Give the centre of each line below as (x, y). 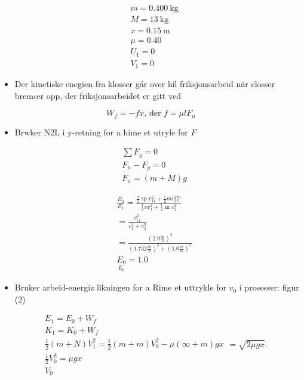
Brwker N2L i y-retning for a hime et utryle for (101, 132)
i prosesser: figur (269, 287)
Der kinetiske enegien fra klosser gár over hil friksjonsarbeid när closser (145, 84)
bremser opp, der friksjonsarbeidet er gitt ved (98, 95)
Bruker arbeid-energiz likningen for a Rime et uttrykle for (120, 287)
